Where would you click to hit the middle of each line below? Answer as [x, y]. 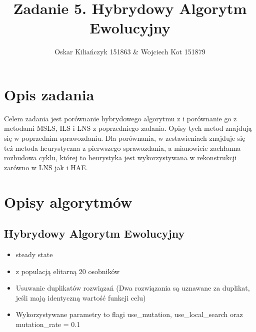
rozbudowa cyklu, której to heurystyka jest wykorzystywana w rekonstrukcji [120, 158]
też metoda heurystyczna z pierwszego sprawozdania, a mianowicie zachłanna [122, 148]
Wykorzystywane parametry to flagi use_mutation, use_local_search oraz [129, 314]
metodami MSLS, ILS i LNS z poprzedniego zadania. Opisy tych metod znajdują [128, 128]
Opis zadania [49, 94]
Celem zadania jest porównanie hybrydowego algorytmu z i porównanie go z [120, 118]
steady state [34, 254]
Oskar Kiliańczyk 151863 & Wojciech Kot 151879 [130, 52]
